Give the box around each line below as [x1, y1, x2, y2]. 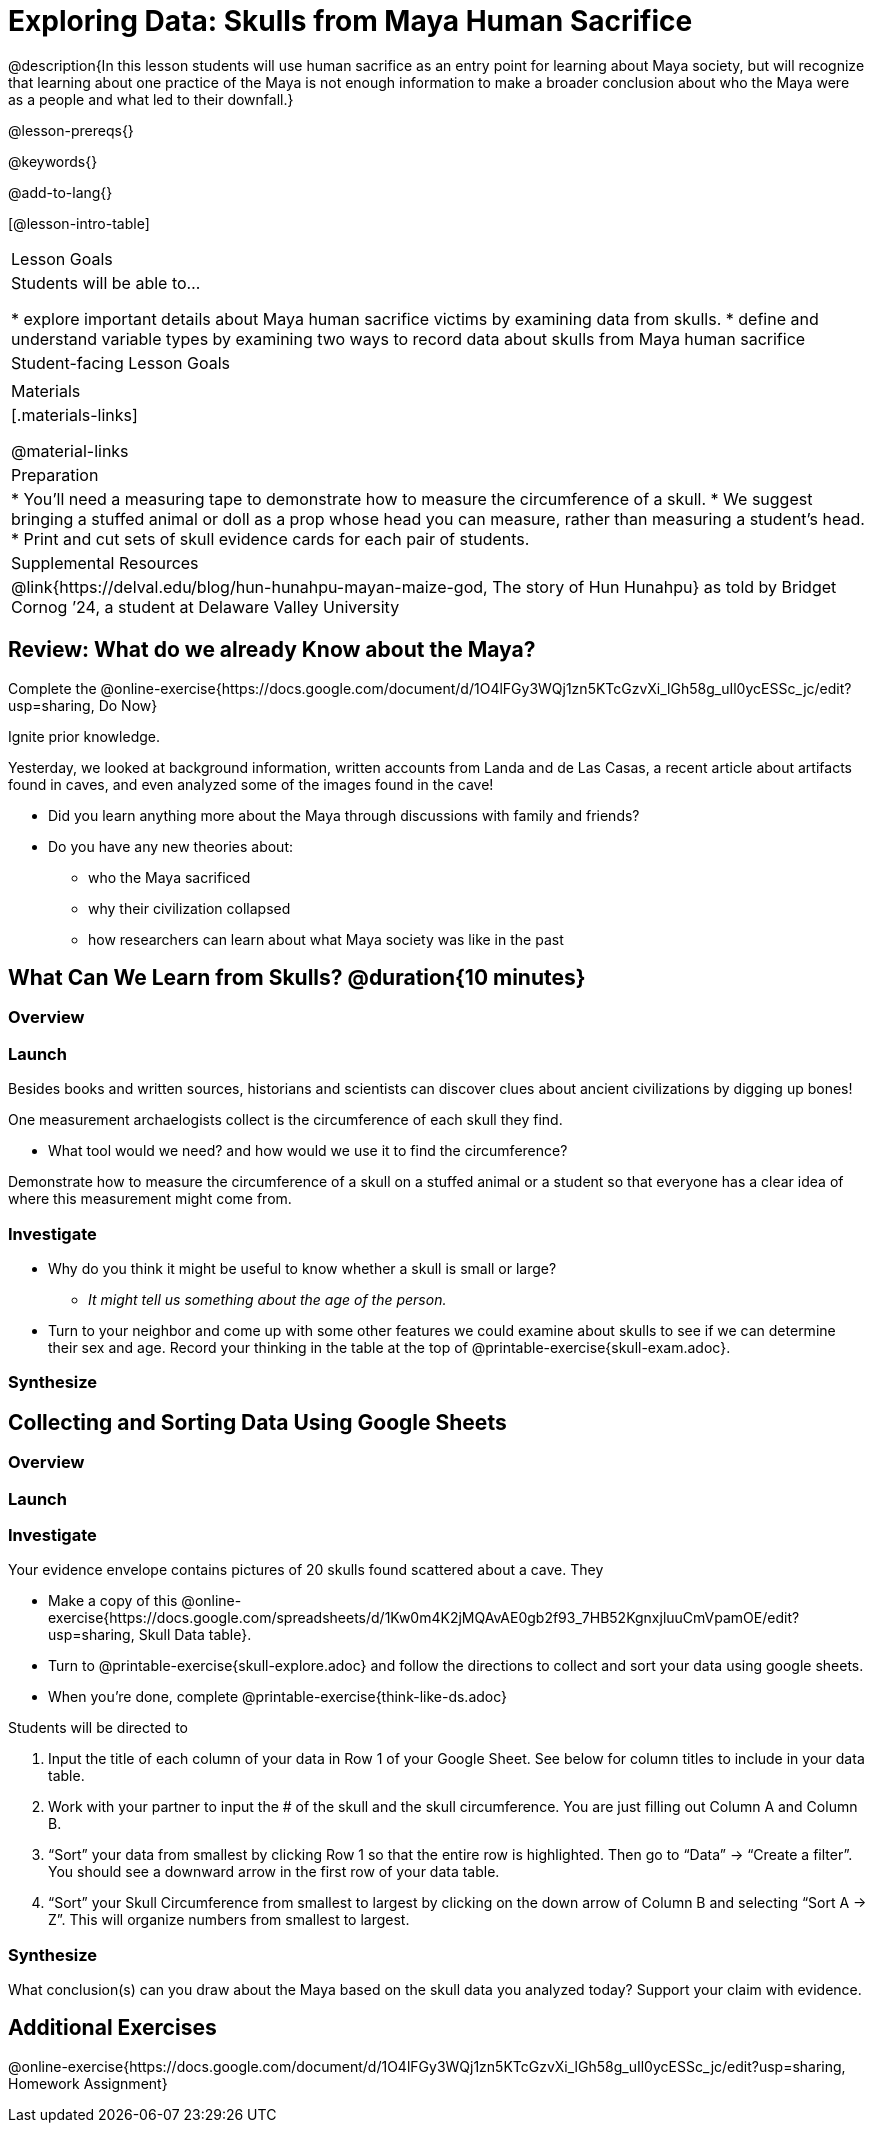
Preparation [11, 464, 99, 485]
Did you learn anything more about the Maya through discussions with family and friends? [48, 806, 640, 824]
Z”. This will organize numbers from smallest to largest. [48, 1911, 410, 1929]
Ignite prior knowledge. [8, 727, 160, 745]
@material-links [11, 440, 129, 461]
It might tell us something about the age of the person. [88, 1290, 447, 1308]
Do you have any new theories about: [48, 837, 293, 855]
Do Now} [98, 696, 158, 714]
